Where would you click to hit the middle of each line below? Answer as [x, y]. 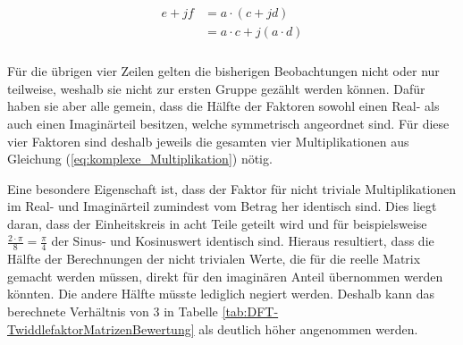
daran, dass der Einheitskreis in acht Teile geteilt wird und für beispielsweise [217, 223]
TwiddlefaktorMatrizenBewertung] [101, 328]
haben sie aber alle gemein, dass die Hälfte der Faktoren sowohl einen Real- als [223, 106]
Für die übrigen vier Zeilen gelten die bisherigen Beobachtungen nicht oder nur [223, 71]
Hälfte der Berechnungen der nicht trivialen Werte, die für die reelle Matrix [214, 259]
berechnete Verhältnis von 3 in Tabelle [113, 311]
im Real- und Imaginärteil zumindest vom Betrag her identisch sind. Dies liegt [222, 206]
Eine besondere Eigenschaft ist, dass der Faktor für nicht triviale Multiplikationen [232, 188]
